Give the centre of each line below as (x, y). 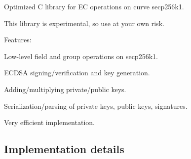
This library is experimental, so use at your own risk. (84, 23)
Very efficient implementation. (49, 122)
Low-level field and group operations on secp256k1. (81, 56)
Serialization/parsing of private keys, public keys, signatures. (96, 106)
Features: (18, 40)
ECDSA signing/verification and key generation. (77, 73)
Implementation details (64, 149)
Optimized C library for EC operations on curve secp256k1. (94, 6)
